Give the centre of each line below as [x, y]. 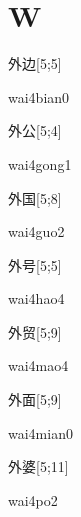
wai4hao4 [36, 298]
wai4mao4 [38, 365]
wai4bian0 [39, 96]
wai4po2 [33, 499]
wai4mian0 [40, 432]
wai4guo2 [36, 231]
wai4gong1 [40, 163]
